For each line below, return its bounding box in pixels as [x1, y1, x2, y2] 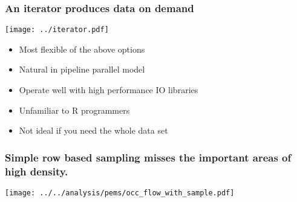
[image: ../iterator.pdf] [5, 25, 109, 34]
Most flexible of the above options [19, 42, 145, 55]
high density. [5, 163, 68, 178]
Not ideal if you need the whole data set [19, 124, 168, 137]
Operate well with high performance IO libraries [19, 83, 198, 96]
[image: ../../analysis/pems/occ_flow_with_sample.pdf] [5, 188, 235, 197]
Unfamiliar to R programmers [19, 103, 130, 116]
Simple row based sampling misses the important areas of [5, 149, 292, 165]
